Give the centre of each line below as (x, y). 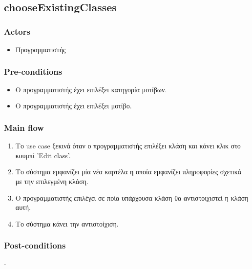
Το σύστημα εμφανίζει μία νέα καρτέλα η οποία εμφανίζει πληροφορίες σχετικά (128, 172)
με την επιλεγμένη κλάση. (52, 181)
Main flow (24, 127)
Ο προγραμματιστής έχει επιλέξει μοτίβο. (73, 106)
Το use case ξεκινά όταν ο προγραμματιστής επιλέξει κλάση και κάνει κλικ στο (128, 146)
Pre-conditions (33, 71)
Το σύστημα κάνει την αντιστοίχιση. (67, 223)
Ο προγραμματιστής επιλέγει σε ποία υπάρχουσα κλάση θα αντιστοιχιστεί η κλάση (132, 197)
